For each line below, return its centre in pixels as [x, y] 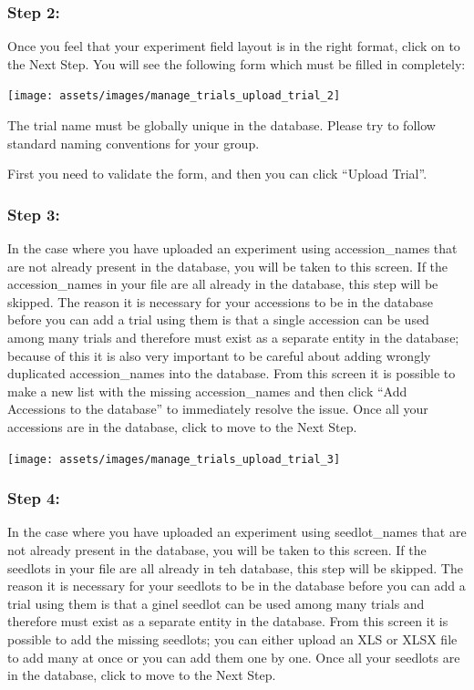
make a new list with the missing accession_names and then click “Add [207, 391]
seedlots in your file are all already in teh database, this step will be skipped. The [235, 567]
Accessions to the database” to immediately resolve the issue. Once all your [218, 409]
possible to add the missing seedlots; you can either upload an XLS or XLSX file [232, 639]
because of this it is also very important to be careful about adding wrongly [219, 355]
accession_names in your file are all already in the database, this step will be [223, 284]
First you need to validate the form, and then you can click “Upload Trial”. [217, 174]
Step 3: [34, 214]
